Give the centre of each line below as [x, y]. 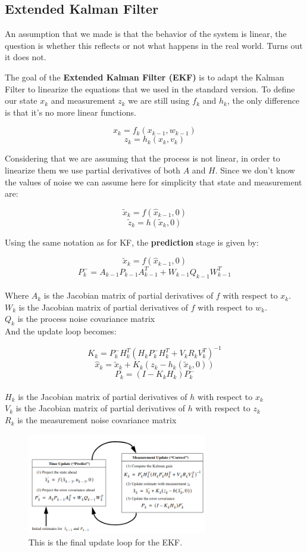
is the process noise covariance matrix [86, 319]
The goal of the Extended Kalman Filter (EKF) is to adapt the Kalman [145, 77]
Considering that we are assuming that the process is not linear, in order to [142, 158]
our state [21, 100]
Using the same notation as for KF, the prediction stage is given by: [132, 242]
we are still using [159, 100]
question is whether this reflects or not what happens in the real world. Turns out [154, 45]
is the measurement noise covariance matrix [97, 420]
